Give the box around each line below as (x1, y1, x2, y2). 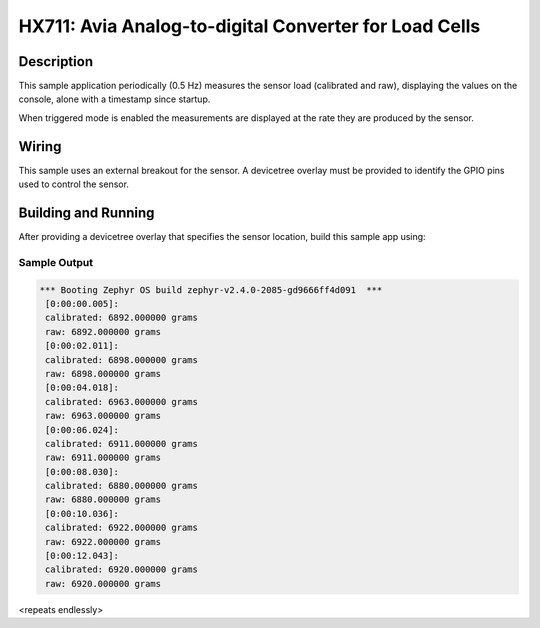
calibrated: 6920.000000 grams (45, 564, 199, 575)
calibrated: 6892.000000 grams (45, 312, 199, 324)
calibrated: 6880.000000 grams (45, 480, 199, 492)
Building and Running (18, 204, 155, 221)
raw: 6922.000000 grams (45, 536, 162, 547)
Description (18, 53, 94, 70)
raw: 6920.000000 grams (45, 578, 162, 589)
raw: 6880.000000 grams (45, 494, 162, 505)
